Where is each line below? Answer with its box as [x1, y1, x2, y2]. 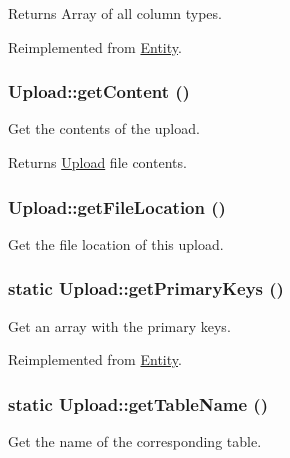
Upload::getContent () [8, 79, 190, 104]
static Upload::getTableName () [8, 391, 268, 416]
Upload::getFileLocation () [8, 194, 226, 219]
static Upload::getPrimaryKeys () [8, 276, 284, 301]
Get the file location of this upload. [8, 233, 224, 254]
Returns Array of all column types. [8, 3, 222, 23]
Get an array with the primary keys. [8, 315, 231, 336]
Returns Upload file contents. [8, 152, 187, 172]
